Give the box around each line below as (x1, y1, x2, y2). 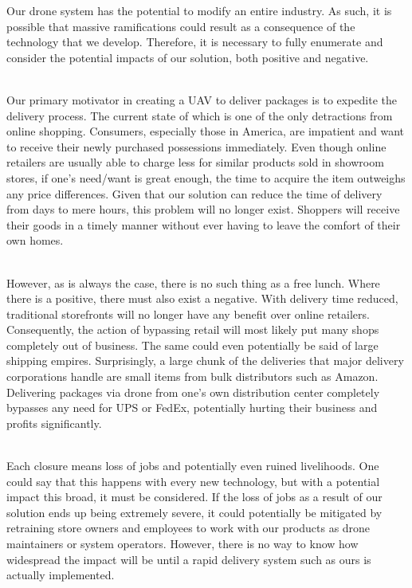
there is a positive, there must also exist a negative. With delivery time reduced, (6, 290, 398, 307)
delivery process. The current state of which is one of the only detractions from (6, 107, 393, 123)
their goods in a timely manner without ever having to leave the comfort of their (6, 216, 401, 233)
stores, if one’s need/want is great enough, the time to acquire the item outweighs (6, 169, 406, 186)
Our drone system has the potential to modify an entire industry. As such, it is (6, 2, 392, 18)
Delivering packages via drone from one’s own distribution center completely (6, 383, 380, 400)
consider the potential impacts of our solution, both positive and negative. (6, 49, 369, 65)
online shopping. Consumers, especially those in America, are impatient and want (6, 123, 405, 139)
